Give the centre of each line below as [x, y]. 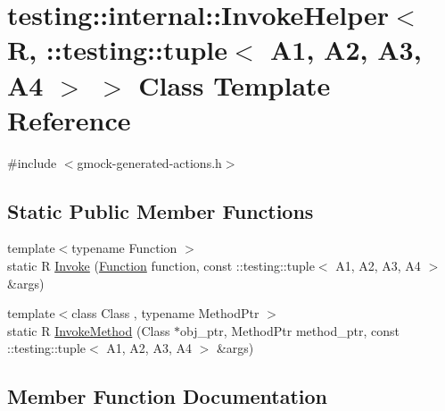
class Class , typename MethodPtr [165, 313]
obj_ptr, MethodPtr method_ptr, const [290, 330]
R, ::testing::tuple [117, 50]
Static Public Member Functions [161, 210]
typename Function [124, 248]
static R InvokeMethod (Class [89, 330]
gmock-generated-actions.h [149, 162]
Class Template [235, 84]
